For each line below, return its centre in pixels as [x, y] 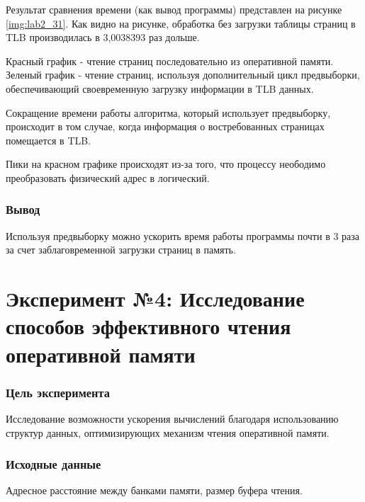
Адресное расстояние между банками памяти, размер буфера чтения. [154, 490]
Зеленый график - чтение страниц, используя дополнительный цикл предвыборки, [183, 75]
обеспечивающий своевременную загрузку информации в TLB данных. [160, 88]
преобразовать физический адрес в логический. [108, 177]
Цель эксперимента [58, 392]
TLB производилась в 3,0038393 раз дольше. [103, 37]
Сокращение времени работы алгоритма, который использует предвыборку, [168, 112]
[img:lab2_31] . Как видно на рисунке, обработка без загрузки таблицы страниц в [181, 23]
